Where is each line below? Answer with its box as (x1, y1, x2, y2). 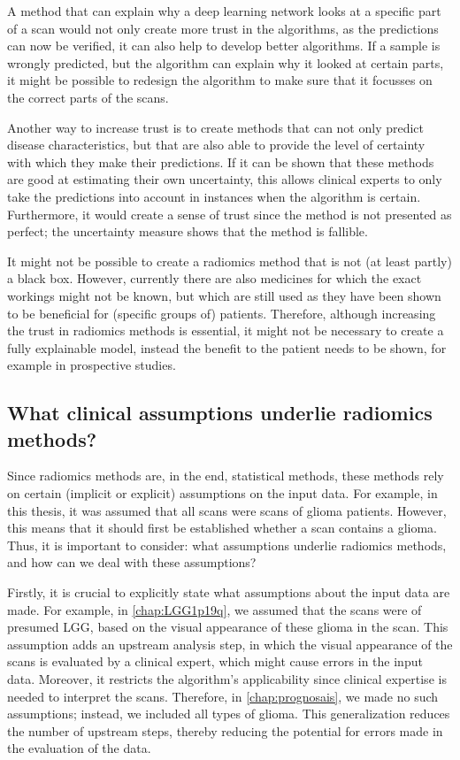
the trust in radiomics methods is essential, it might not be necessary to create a (7, 321, 444, 340)
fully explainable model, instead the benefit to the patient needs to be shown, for (7, 338, 447, 357)
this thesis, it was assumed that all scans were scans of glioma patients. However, (7, 501, 447, 519)
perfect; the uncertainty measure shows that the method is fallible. (7, 222, 368, 241)
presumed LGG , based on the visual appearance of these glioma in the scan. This (7, 618, 448, 636)
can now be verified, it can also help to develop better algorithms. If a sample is (7, 36, 441, 55)
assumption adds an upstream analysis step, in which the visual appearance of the (7, 634, 453, 653)
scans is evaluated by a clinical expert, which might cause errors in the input (7, 652, 423, 671)
